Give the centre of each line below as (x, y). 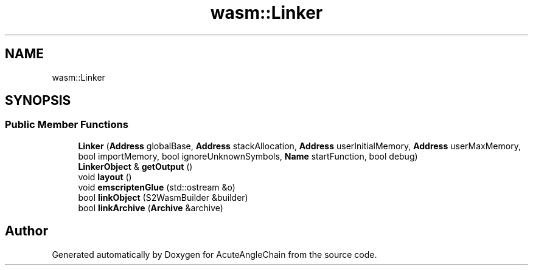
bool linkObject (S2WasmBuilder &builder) (163, 197)
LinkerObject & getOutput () (135, 166)
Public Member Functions (67, 125)
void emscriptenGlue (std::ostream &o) (157, 187)
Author (26, 231)
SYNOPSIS (38, 101)
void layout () (105, 177)
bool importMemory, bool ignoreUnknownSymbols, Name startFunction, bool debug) (248, 156)
